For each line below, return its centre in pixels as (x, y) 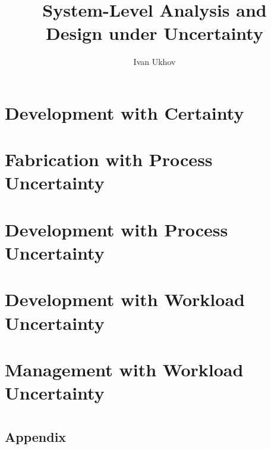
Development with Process (116, 229)
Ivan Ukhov (155, 62)
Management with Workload (124, 369)
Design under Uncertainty (155, 33)
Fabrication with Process (109, 159)
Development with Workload (125, 299)
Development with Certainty (125, 112)
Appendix (36, 436)
